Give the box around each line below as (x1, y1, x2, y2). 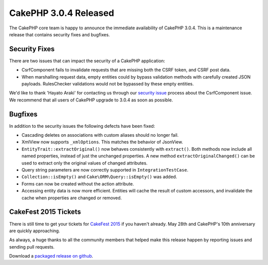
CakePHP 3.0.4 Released (9, 7, 114, 18)
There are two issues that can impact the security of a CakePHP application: (9, 58, 165, 64)
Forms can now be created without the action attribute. (21, 180, 134, 186)
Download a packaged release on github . (9, 253, 94, 259)
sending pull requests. (9, 244, 55, 250)
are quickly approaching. (9, 228, 61, 234)
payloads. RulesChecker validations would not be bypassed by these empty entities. (21, 81, 194, 87)
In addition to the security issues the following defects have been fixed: (9, 123, 155, 129)
